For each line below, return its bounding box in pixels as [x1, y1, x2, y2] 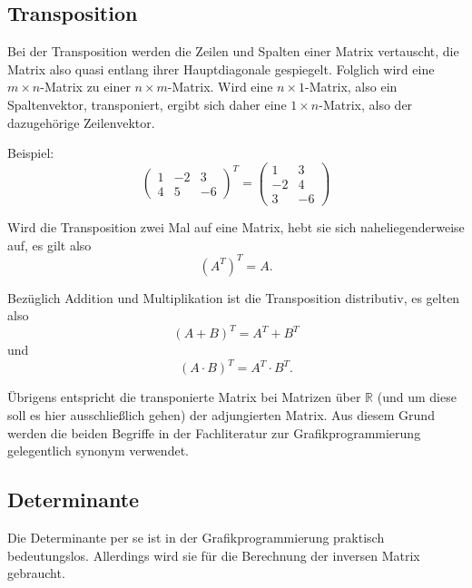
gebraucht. [7, 563, 65, 583]
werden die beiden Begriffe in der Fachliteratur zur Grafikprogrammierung [7, 423, 421, 442]
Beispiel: [7, 143, 54, 162]
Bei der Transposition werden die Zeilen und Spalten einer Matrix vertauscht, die [7, 42, 459, 61]
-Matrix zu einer [40, 77, 131, 96]
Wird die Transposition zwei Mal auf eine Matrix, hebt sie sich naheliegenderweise [7, 217, 465, 236]
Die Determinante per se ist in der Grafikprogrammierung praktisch [7, 527, 385, 546]
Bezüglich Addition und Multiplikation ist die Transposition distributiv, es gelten [7, 288, 460, 307]
